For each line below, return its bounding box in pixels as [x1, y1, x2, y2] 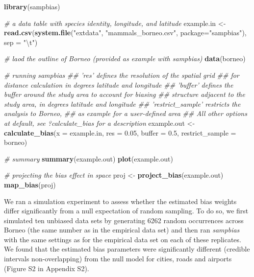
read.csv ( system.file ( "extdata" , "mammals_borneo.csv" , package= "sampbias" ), [4, 27, 247, 38]
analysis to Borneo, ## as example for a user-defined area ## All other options [4, 108, 247, 118]
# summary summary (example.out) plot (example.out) [4, 153, 174, 163]
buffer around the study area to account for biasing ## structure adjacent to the [4, 89, 245, 99]
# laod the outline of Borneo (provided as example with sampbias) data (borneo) [4, 53, 246, 64]
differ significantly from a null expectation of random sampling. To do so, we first [4, 206, 249, 216]
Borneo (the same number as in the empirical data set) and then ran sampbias [4, 225, 240, 235]
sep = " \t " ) [4, 37, 38, 47]
